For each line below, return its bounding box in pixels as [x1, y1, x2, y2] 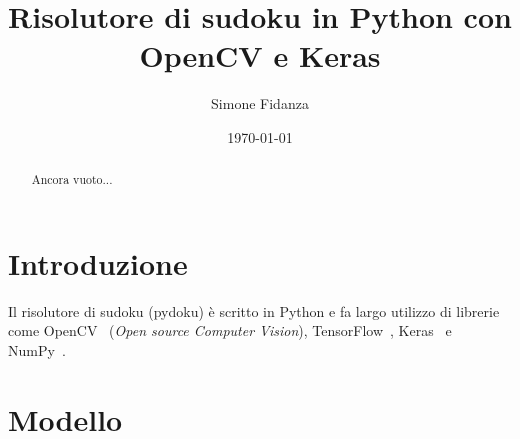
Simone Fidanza [211, 93, 309, 114]
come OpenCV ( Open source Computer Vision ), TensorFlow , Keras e [8, 320, 452, 341]
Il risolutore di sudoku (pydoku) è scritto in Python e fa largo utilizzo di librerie [8, 300, 500, 321]
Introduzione [8, 242, 188, 283]
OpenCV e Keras [139, 35, 381, 76]
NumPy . [8, 340, 66, 361]
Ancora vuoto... [31, 171, 113, 188]
